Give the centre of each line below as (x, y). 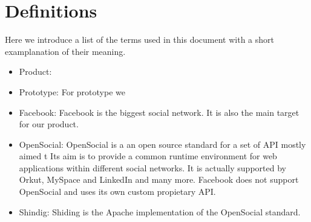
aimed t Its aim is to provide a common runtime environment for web (148, 156)
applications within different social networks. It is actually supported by (152, 167)
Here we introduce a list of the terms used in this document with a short (140, 40)
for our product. (49, 124)
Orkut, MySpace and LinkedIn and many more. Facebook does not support (159, 179)
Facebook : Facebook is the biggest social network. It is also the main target (159, 112)
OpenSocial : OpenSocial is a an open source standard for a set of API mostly (162, 144)
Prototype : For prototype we (72, 91)
